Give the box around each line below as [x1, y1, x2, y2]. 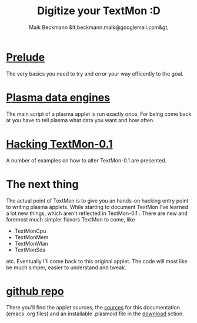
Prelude [6, 50, 45, 64]
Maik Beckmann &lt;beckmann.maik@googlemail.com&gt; [29, 24, 169, 31]
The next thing [6, 177, 79, 191]
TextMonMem [14, 233, 49, 240]
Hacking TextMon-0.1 [6, 137, 113, 151]
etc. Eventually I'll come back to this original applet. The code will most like [6, 257, 188, 265]
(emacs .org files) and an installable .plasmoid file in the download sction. [6, 310, 184, 317]
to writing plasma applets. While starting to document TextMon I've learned [6, 203, 189, 210]
